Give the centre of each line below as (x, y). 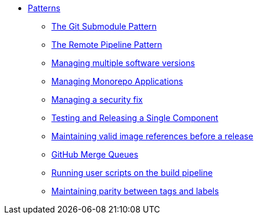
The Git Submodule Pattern (104, 26)
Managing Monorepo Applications (117, 81)
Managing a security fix (97, 99)
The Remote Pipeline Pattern (107, 45)
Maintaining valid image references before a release (152, 136)
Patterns (44, 8)
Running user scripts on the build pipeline (132, 173)
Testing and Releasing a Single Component (135, 118)
